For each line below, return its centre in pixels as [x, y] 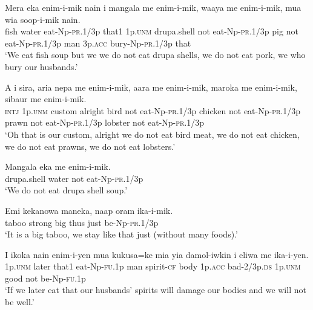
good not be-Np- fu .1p [45, 278]
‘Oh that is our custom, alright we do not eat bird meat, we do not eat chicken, [152, 134]
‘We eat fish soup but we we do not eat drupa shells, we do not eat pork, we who [155, 55]
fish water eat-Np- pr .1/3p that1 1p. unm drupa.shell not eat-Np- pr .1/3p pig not [152, 31]
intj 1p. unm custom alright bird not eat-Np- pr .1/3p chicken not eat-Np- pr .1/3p [153, 110]
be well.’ [20, 302]
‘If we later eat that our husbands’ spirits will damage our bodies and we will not [156, 290]
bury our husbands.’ [41, 66]
